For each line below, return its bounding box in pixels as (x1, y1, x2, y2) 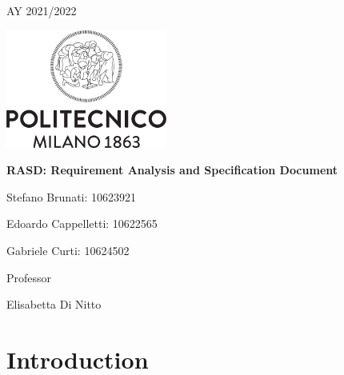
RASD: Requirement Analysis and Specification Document (6, 162, 338, 178)
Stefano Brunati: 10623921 (6, 188, 137, 205)
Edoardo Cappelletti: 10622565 (6, 215, 158, 232)
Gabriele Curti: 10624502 (6, 241, 130, 258)
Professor (6, 269, 52, 285)
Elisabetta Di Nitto (6, 296, 102, 313)
